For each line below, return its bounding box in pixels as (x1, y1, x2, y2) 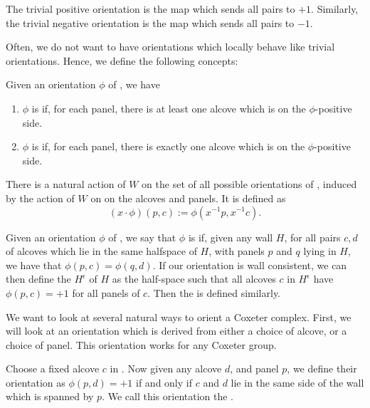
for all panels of (72, 285, 140, 300)
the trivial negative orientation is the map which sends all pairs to (6, 15, 295, 30)
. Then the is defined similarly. (147, 285, 281, 300)
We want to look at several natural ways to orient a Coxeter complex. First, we (6, 309, 351, 324)
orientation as (6, 375, 65, 389)
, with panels (208, 244, 265, 258)
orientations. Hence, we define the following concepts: (6, 53, 238, 68)
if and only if (136, 375, 192, 389)
